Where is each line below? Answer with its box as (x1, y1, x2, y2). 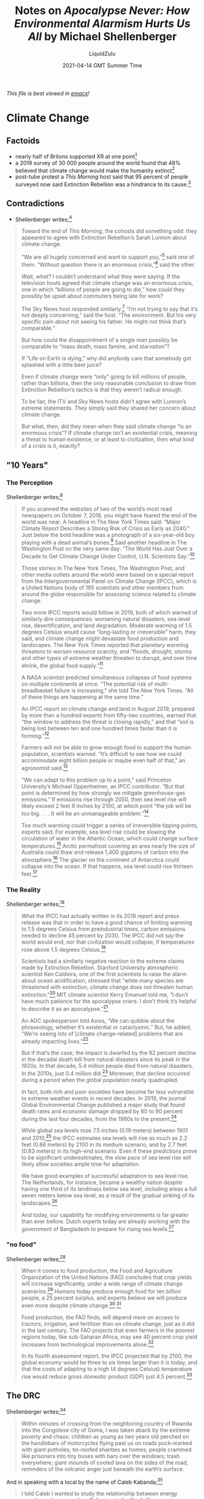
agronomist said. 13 (21, 763, 68, 771)
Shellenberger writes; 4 (15, 215, 72, 223)
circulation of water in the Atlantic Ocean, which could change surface (21, 834, 199, 842)
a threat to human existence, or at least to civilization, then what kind (21, 435, 194, 443)
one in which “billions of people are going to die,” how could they (21, 286, 185, 293)
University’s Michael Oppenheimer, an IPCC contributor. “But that (21, 782, 185, 790)
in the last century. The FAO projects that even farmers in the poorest (21, 1327, 195, 1334)
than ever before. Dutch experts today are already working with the (21, 1218, 190, 1225)
